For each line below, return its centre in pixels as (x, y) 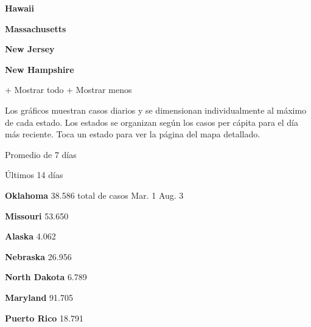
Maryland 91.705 (39, 297)
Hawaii (19, 8)
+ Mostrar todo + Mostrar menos (68, 90)
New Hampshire (40, 69)
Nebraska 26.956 (38, 256)
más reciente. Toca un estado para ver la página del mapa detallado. (133, 134)
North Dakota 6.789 (46, 277)
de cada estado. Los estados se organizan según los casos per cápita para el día (152, 122)
